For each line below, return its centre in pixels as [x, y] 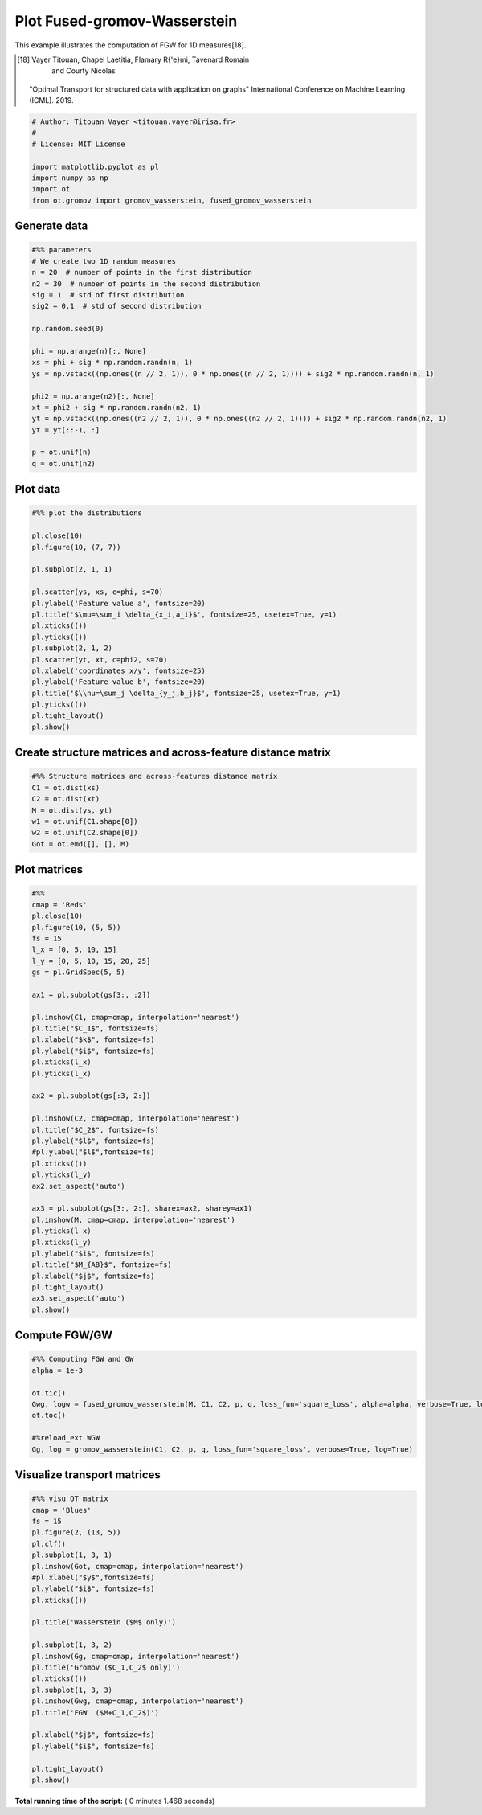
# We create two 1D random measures [104, 261]
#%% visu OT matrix [70, 1499]
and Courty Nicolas [84, 71]
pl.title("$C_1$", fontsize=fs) [96, 1028]
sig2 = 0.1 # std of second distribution [116, 306]
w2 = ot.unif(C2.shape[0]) [85, 833]
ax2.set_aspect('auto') [79, 1186]
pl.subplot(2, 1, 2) [72, 648]
